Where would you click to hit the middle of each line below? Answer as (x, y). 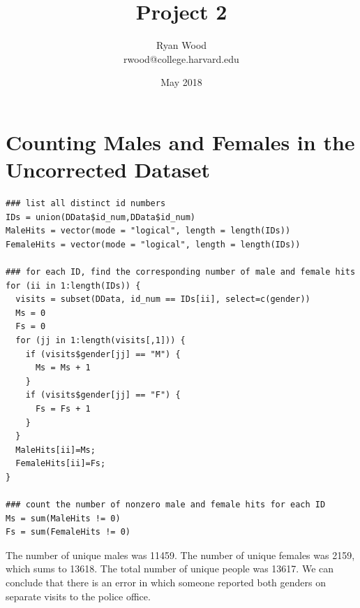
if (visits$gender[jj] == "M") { (103, 354)
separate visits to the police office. (78, 596)
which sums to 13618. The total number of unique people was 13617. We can (170, 569)
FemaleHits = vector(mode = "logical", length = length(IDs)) (153, 244)
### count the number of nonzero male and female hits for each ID (166, 505)
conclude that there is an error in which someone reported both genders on (166, 582)
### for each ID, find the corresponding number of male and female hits (181, 272)
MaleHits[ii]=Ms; (55, 450)
